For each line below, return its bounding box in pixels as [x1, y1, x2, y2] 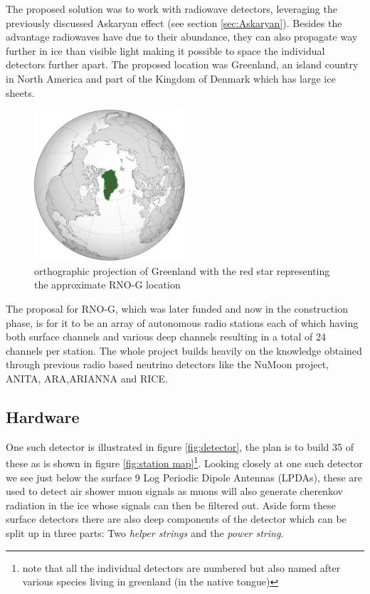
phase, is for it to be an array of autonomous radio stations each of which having [6, 315, 359, 330]
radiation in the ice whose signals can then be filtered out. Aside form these [6, 497, 336, 512]
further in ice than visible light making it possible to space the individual [6, 43, 325, 58]
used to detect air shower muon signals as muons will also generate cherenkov [6, 484, 343, 499]
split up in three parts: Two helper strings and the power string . [6, 525, 284, 540]
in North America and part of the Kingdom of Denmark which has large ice [6, 71, 336, 85]
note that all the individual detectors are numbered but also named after [22, 560, 341, 575]
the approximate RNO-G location [34, 277, 181, 292]
